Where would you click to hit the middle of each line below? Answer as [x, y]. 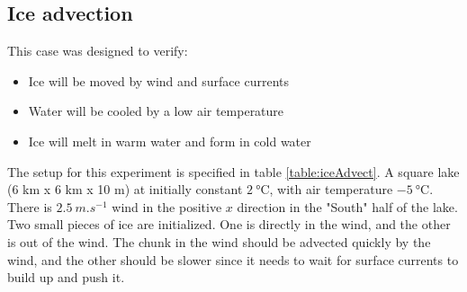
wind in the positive [167, 206]
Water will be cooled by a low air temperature [156, 111]
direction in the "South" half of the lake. [347, 206]
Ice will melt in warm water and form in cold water [170, 141]
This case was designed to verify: [98, 51]
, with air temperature [331, 189]
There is [30, 206]
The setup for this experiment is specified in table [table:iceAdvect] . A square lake [233, 171]
